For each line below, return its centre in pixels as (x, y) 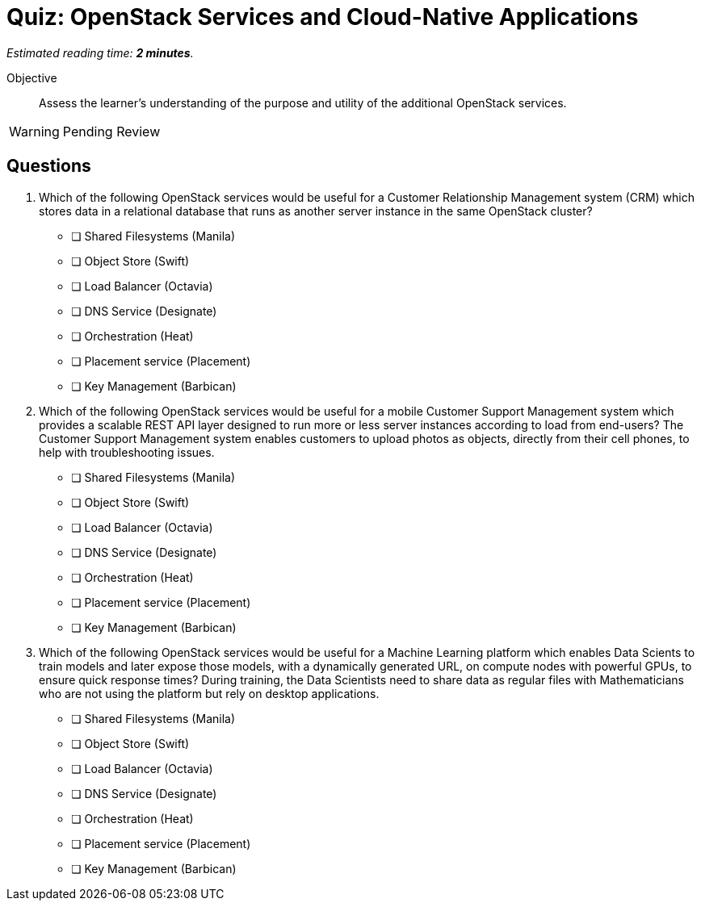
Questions (49, 166)
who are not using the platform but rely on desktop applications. (209, 693)
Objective (32, 77)
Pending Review (111, 131)
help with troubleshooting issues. (127, 452)
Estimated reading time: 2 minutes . (100, 52)
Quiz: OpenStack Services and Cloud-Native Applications (323, 17)
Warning (34, 131)
